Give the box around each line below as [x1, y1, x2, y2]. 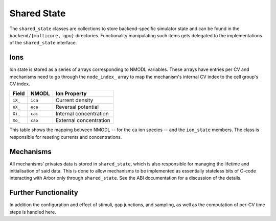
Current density [55, 97, 94, 104]
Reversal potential [55, 104, 99, 111]
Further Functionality [9, 188, 79, 197]
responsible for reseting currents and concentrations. [9, 134, 122, 140]
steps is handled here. [9, 209, 56, 215]
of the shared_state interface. [9, 40, 77, 46]
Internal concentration [55, 110, 109, 117]
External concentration [55, 117, 111, 124]
